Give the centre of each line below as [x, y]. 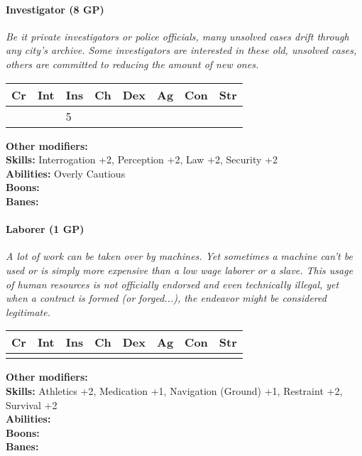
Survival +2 [32, 405]
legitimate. [28, 311]
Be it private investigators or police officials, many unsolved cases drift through [177, 36]
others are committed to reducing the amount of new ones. [132, 64]
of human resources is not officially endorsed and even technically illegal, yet [172, 284]
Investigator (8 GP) [55, 9]
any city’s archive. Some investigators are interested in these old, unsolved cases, [181, 50]
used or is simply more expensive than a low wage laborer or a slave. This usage [180, 270]
